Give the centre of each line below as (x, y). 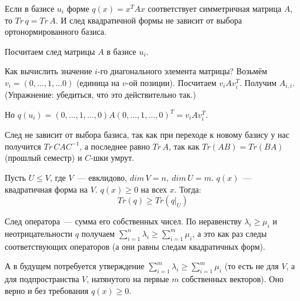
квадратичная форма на (46, 189)
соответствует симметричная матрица (215, 8)
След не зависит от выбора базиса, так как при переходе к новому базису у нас (147, 135)
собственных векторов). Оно (232, 279)
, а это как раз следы (229, 233)
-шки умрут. (112, 158)
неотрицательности (39, 233)
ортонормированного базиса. (56, 32)
